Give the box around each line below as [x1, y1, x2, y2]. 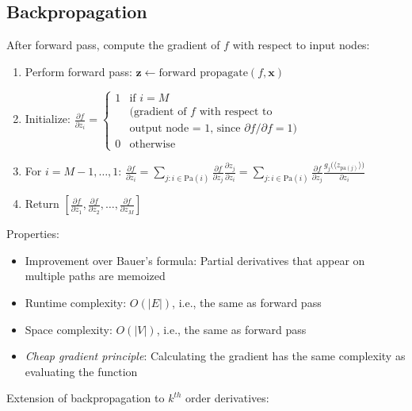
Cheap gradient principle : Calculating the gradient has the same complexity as [25, 348, 406, 364]
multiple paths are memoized [25, 267, 166, 284]
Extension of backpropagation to [6, 390, 165, 406]
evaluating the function [25, 363, 138, 379]
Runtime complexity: [25, 294, 127, 310]
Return [25, 195, 59, 212]
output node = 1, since [129, 122, 241, 134]
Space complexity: [25, 321, 113, 337]
